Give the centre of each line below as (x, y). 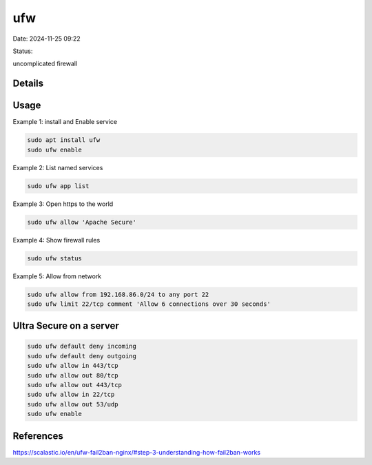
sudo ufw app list (58, 186)
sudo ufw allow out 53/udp (73, 404)
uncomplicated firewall (45, 64)
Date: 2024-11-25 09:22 (46, 39)
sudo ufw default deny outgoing (82, 356)
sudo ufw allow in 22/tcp (71, 395)
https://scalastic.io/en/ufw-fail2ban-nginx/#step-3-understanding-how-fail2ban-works (137, 452)
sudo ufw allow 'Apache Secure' (82, 222)
